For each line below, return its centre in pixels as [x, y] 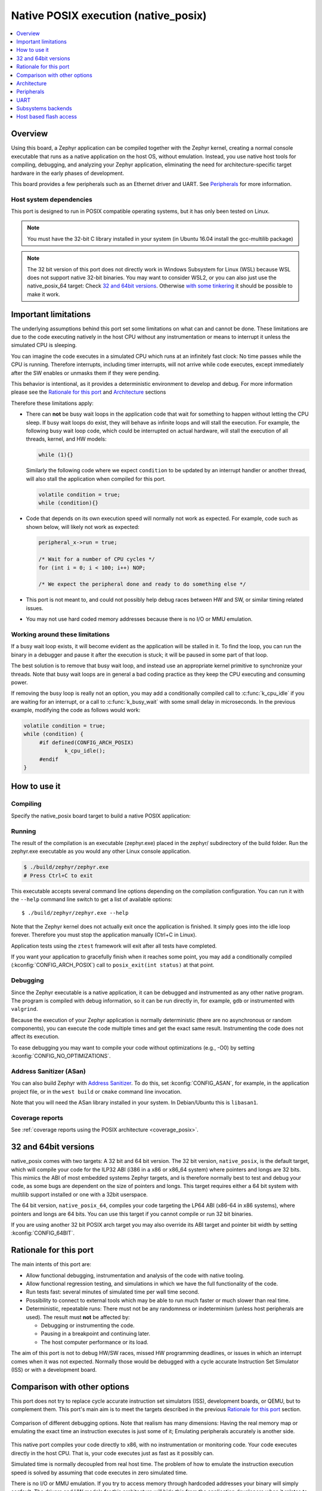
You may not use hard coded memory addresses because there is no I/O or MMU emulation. [139, 619]
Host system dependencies [52, 199]
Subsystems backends [44, 109]
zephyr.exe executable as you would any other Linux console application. [101, 851]
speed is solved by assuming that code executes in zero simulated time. [99, 1473]
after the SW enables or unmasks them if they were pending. [86, 373]
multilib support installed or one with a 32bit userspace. [80, 1194]
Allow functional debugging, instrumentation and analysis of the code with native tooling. [135, 1275]
